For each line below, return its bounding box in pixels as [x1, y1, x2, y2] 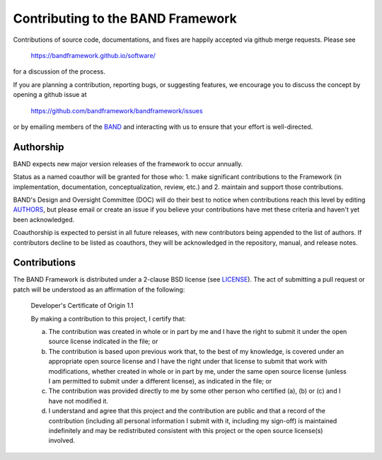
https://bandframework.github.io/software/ [30, 51, 156, 59]
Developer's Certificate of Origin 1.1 [30, 301, 134, 310]
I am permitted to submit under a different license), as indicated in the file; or [48, 376, 272, 385]
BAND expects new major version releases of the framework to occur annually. [13, 159, 243, 168]
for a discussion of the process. [13, 67, 106, 76]
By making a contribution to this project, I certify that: [30, 314, 187, 323]
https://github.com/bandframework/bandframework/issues [30, 106, 203, 115]
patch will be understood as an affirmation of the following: [13, 285, 185, 294]
